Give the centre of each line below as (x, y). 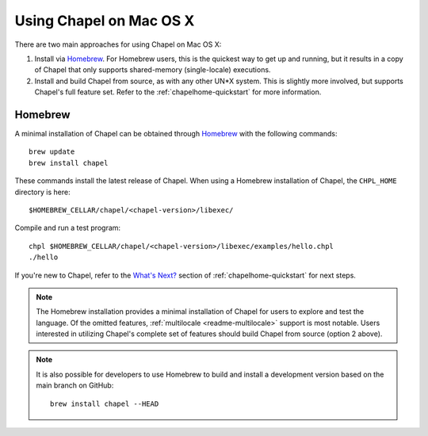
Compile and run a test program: (68, 228)
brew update (52, 152)
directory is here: (42, 192)
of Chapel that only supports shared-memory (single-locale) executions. (153, 70)
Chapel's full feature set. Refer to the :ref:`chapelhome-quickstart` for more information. (178, 92)
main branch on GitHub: (75, 385)
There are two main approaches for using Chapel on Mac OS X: (118, 44)
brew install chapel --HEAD (105, 403)
